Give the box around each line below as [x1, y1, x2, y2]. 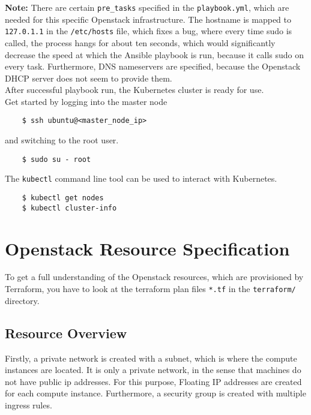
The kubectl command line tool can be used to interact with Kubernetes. [5, 172, 277, 185]
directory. [5, 294, 40, 306]
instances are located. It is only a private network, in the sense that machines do [5, 363, 301, 376]
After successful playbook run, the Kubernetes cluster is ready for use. [5, 83, 264, 96]
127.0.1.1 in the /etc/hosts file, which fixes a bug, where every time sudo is [5, 25, 292, 37]
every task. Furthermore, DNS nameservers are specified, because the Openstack [5, 60, 301, 73]
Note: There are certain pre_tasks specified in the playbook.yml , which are [5, 1, 289, 13]
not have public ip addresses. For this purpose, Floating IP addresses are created [5, 375, 302, 387]
